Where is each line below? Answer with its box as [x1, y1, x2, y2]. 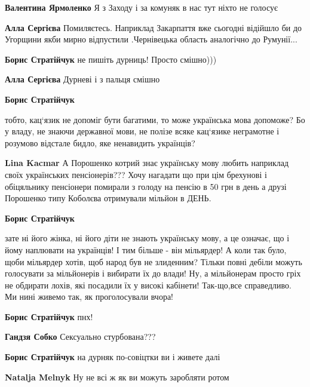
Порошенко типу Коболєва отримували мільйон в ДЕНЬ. [5, 192, 211, 204]
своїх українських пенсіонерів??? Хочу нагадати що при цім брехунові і [5, 168, 267, 180]
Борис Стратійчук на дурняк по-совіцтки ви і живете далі [5, 351, 220, 363]
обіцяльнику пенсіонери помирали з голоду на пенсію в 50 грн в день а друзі [5, 180, 287, 192]
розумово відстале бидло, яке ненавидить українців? [5, 136, 195, 149]
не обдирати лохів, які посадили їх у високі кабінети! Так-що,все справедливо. [5, 278, 291, 291]
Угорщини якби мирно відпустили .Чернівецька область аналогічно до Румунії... [5, 33, 297, 45]
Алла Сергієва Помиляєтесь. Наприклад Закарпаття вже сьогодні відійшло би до [5, 21, 302, 33]
